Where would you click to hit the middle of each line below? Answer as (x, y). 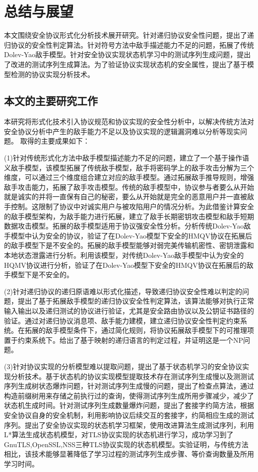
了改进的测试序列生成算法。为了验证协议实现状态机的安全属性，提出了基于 (126, 64)
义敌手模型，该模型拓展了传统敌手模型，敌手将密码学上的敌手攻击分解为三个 (129, 167)
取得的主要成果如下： (55, 141)
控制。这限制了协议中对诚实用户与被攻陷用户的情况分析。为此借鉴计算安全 (132, 206)
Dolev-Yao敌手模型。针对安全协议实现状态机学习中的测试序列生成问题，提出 (128, 54)
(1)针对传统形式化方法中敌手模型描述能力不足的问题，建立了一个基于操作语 (127, 158)
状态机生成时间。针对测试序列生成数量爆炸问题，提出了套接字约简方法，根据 (129, 405)
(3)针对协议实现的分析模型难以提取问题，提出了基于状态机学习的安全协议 (123, 366)
